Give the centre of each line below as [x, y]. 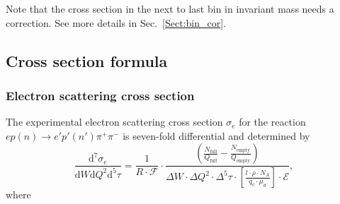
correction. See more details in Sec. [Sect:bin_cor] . [116, 22]
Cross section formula [87, 60]
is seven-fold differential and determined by [216, 135]
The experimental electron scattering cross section [114, 122]
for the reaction [272, 122]
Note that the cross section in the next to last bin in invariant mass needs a [170, 8]
